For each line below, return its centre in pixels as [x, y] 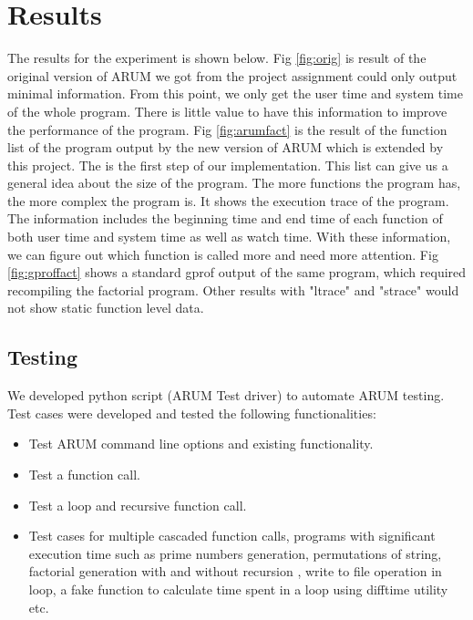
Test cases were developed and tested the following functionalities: [192, 413]
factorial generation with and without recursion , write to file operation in [235, 571]
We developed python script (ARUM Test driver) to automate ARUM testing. [226, 395]
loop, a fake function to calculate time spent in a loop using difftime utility [238, 589]
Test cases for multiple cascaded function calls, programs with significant [232, 536]
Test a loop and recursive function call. [138, 505]
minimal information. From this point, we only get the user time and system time [235, 93]
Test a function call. [84, 475]
